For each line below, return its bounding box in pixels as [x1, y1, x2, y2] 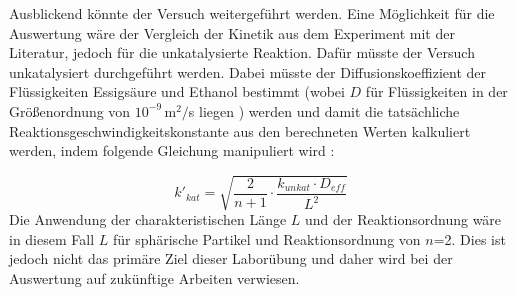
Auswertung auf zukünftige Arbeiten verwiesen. [9, 268, 300, 289]
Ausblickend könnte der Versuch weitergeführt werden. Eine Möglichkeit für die [9, 3, 495, 23]
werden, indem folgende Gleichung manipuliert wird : [9, 140, 335, 161]
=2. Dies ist [433, 228, 506, 249]
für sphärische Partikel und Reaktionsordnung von [112, 228, 421, 249]
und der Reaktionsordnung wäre [305, 209, 502, 230]
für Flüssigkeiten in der [365, 81, 508, 102]
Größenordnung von [9, 100, 131, 121]
